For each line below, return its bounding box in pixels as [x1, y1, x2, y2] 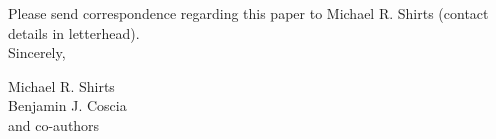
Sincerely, [8, 42, 66, 63]
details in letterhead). [8, 22, 140, 43]
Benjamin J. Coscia [8, 95, 127, 116]
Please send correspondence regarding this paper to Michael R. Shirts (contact [8, 3, 489, 23]
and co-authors [8, 114, 100, 135]
